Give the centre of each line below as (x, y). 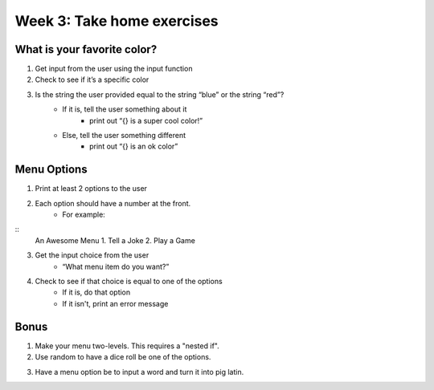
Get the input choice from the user (92, 255)
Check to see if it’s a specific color (92, 79)
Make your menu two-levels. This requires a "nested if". (127, 346)
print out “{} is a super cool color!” (146, 120)
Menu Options (51, 170)
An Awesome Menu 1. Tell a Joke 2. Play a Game (115, 240)
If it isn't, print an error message (115, 303)
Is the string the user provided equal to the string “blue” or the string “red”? (160, 94)
